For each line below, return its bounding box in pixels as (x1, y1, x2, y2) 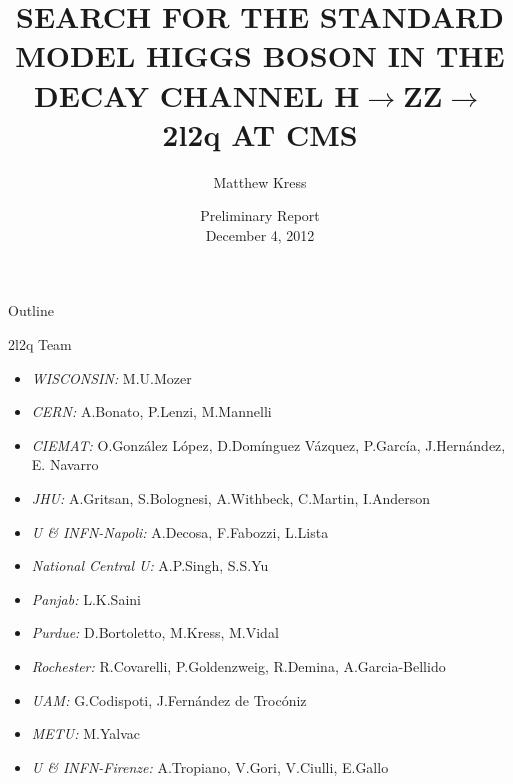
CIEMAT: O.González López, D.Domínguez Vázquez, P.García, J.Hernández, (31, 434, 506, 455)
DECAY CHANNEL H (34, 74, 360, 115)
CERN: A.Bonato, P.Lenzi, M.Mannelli (31, 401, 272, 422)
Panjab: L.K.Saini (31, 588, 141, 609)
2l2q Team (8, 334, 72, 355)
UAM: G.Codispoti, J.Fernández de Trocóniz (31, 689, 307, 710)
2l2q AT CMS (162, 113, 358, 154)
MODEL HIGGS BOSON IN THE (15, 35, 505, 76)
